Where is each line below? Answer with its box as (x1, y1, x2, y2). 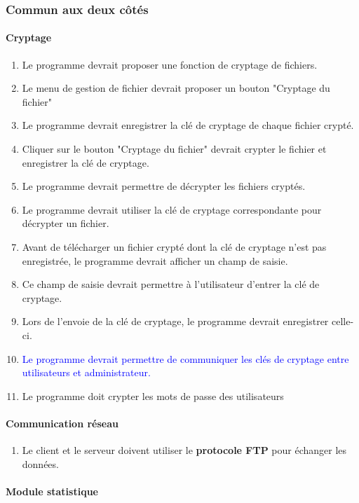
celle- (332, 314, 354, 329)
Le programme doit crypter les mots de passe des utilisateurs (22, 388, 284, 403)
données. (22, 456, 59, 471)
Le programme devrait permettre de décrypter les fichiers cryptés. (22, 179, 306, 193)
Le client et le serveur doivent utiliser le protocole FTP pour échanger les (22, 443, 347, 457)
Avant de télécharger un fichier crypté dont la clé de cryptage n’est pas (22, 239, 327, 254)
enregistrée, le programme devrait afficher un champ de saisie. (22, 253, 288, 268)
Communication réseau (6, 415, 118, 430)
